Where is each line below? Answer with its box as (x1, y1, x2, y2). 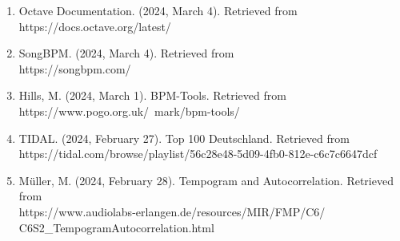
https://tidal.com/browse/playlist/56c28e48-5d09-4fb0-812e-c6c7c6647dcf (18, 145, 378, 162)
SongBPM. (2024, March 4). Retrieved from (18, 45, 234, 61)
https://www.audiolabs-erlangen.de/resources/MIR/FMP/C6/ (18, 203, 326, 219)
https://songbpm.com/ (18, 60, 131, 77)
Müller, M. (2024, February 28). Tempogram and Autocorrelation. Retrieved (18, 172, 394, 188)
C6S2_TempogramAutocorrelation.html (18, 219, 214, 235)
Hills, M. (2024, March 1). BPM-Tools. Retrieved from (18, 87, 286, 104)
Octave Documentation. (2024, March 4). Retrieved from (18, 2, 298, 18)
